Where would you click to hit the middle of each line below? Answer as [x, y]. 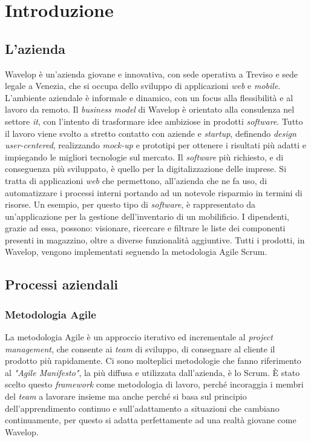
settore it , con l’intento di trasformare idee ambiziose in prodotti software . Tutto [154, 121]
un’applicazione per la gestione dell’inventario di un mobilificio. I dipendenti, [147, 216]
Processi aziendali [62, 284]
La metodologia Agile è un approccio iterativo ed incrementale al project [139, 337]
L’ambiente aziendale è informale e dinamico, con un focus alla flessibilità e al [149, 97]
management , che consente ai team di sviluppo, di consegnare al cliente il [140, 348]
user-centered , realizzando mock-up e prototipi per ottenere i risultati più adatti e [156, 145]
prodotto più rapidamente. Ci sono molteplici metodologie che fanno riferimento [153, 361]
